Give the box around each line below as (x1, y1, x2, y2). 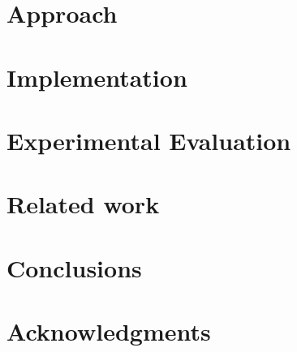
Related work (6, 187, 160, 221)
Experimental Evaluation (6, 123, 291, 157)
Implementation (6, 60, 187, 93)
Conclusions (6, 251, 142, 284)
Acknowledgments (6, 315, 211, 348)
